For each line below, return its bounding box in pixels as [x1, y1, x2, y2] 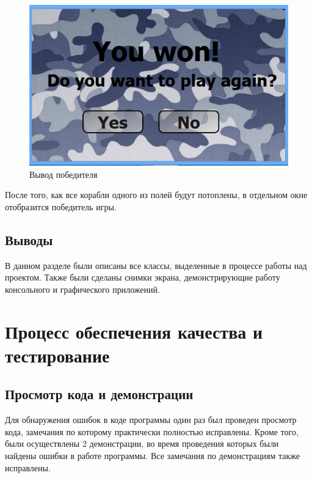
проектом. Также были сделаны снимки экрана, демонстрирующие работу [5, 271, 280, 284]
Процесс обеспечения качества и [5, 318, 263, 344]
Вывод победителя [29, 167, 98, 180]
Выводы [5, 230, 53, 249]
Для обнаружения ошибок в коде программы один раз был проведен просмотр [5, 413, 297, 426]
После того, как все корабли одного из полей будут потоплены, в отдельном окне [5, 188, 308, 201]
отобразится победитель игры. [5, 200, 117, 213]
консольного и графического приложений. [5, 282, 160, 295]
